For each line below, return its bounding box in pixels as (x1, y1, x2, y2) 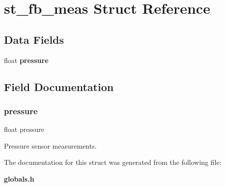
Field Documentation (4, 79, 114, 94)
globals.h (4, 173, 34, 184)
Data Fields (4, 31, 64, 47)
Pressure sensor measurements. (4, 140, 97, 151)
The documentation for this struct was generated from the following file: (4, 157, 222, 167)
